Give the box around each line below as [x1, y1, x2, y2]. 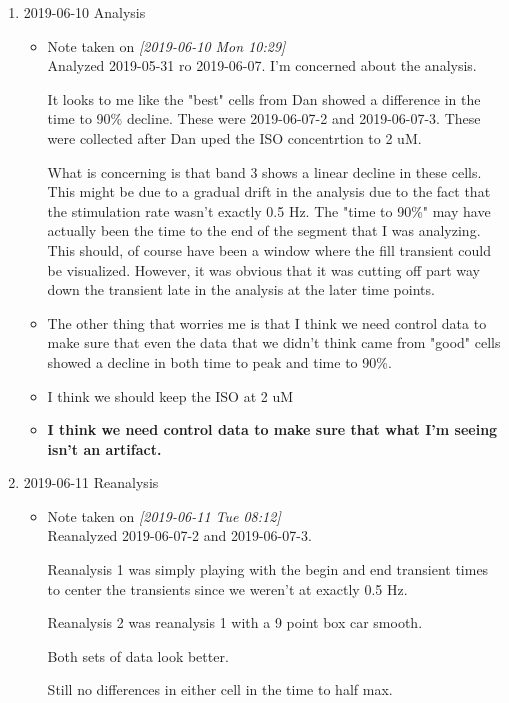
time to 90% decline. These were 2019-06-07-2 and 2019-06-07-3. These [47, 108, 481, 129]
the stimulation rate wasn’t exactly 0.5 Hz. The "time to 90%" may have [47, 200, 491, 221]
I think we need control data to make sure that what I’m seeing [47, 419, 498, 440]
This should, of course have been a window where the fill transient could [47, 239, 491, 260]
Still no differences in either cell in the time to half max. [47, 679, 393, 700]
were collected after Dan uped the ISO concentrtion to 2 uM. [47, 127, 422, 148]
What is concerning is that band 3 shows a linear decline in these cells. [47, 161, 482, 182]
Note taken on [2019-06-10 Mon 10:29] [47, 35, 286, 56]
